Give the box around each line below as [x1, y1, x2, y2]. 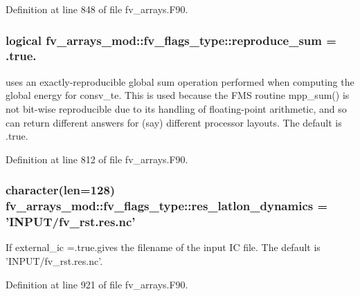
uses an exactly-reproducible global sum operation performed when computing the [6, 74, 354, 89]
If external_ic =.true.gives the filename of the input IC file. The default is [6, 240, 321, 255]
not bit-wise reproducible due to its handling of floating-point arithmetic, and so [6, 101, 347, 115]
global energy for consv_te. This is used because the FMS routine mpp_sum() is [6, 88, 350, 102]
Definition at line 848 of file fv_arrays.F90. [6, 2, 188, 16]
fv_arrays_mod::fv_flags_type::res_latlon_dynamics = [6, 197, 328, 214]
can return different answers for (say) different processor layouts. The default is [6, 115, 342, 129]
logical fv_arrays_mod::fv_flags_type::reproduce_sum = [6, 31, 336, 48]
